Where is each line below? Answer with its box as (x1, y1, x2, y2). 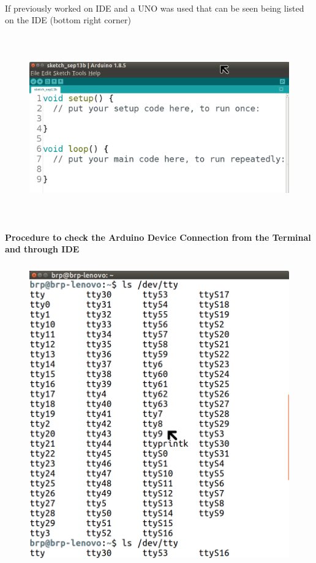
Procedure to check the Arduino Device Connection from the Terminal (5, 230, 311, 243)
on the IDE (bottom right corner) (5, 13, 131, 26)
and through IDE (5, 243, 80, 255)
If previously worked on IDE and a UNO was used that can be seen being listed (5, 1, 304, 14)
